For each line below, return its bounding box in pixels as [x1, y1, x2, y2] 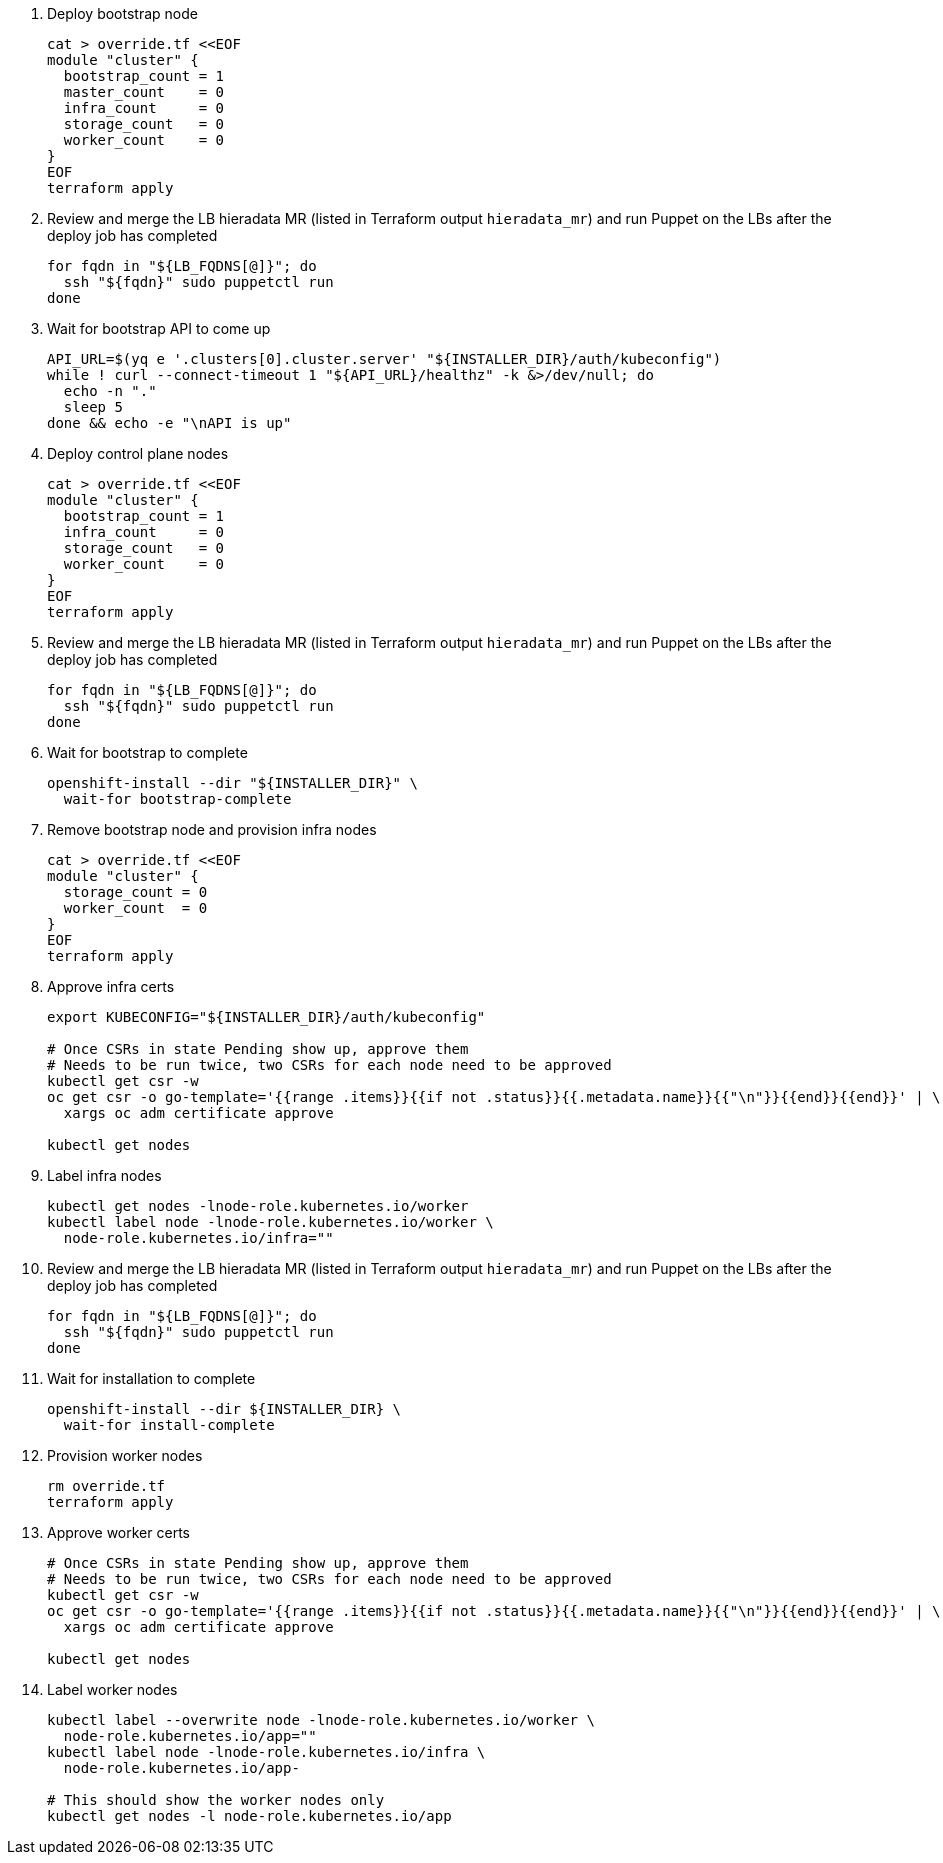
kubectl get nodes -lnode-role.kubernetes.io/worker [47, 1198, 469, 1214]
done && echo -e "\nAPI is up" [47, 415, 292, 431]
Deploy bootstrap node [47, 5, 198, 22]
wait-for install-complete [63, 1417, 275, 1433]
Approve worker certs [47, 1524, 190, 1541]
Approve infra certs [47, 978, 175, 995]
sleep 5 [63, 399, 123, 415]
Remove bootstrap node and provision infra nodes [47, 821, 377, 838]
